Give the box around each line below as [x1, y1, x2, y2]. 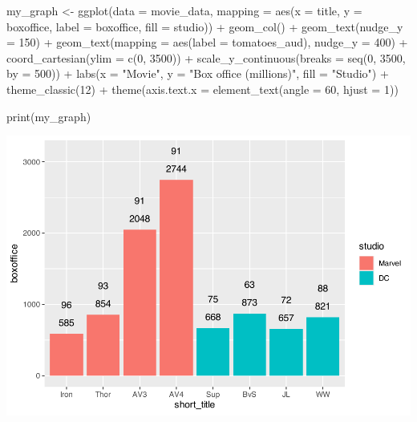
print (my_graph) [6, 108, 91, 124]
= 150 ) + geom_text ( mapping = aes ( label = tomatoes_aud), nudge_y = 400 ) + [6, 34, 408, 51]
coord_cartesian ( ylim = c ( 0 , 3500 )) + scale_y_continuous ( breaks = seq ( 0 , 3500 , [6, 49, 406, 66]
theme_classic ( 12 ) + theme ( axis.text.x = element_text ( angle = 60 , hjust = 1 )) [6, 80, 399, 97]
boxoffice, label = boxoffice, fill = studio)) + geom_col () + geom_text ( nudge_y [6, 18, 403, 34]
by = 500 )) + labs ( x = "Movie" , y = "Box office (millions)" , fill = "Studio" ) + [6, 65, 389, 82]
